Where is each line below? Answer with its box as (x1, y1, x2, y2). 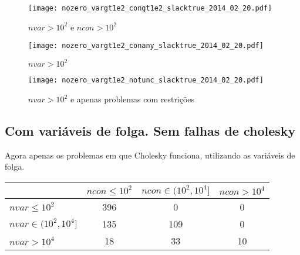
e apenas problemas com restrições (70, 93, 195, 105)
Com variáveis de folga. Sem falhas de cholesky (5, 122, 296, 140)
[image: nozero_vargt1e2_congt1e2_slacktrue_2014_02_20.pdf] (28, 4, 272, 12)
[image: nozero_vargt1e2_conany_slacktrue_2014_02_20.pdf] (28, 42, 264, 50)
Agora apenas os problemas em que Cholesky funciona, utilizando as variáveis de (5, 149, 295, 161)
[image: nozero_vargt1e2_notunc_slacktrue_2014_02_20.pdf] (28, 76, 264, 85)
